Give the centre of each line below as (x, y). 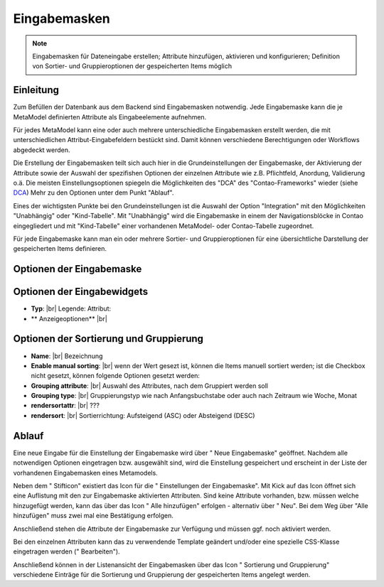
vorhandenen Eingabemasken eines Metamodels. (85, 473)
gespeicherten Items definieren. (60, 249)
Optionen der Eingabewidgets (81, 292)
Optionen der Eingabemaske (78, 269)
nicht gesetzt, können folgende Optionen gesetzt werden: (116, 376)
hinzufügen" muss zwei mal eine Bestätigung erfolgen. (94, 516)
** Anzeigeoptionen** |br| (69, 318)
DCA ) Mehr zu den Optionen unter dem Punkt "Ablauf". (94, 193)
